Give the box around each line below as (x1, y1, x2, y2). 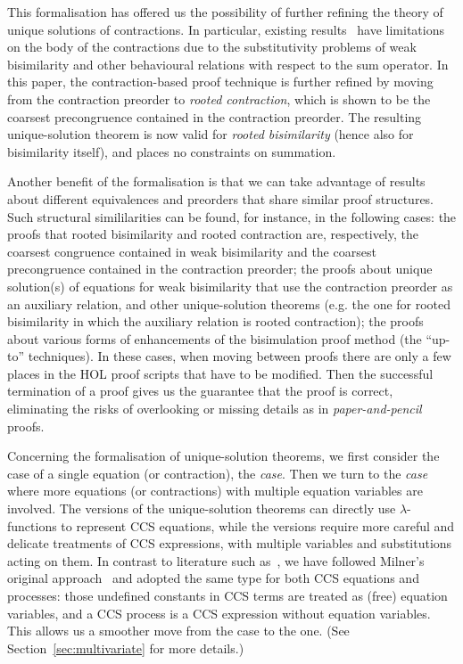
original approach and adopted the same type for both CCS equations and (7, 569, 419, 587)
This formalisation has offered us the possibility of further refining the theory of (7, 3, 443, 20)
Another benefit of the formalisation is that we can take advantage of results (7, 172, 426, 191)
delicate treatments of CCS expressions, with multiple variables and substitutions (7, 534, 452, 553)
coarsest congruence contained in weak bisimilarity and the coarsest (7, 242, 376, 260)
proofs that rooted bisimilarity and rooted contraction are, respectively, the (7, 225, 418, 243)
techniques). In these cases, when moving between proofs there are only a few (28, 347, 451, 365)
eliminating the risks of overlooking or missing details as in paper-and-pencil (7, 399, 422, 418)
